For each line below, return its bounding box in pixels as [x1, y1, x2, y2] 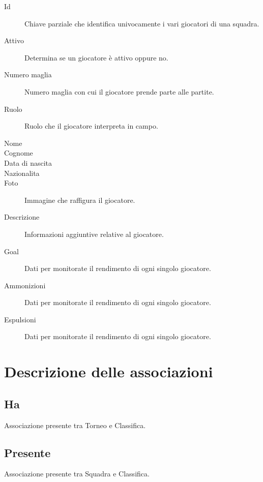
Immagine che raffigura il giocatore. [24, 194, 135, 205]
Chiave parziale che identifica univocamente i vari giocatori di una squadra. [24, 18, 259, 28]
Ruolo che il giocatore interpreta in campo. [24, 120, 158, 131]
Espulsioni [4, 314, 36, 324]
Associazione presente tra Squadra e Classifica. [4, 468, 150, 479]
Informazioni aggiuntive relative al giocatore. [24, 228, 164, 239]
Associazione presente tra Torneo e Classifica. [4, 419, 146, 430]
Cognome [4, 147, 33, 158]
